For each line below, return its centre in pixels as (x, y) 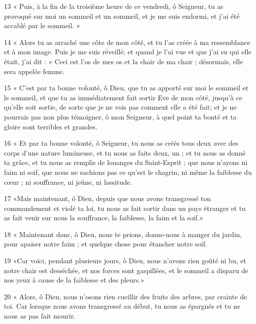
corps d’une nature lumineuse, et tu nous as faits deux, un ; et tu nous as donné (125, 152)
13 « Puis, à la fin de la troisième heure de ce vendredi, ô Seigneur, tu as (114, 6)
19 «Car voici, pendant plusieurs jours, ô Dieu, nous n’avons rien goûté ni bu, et (125, 261)
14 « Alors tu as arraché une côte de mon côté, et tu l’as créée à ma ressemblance (127, 42)
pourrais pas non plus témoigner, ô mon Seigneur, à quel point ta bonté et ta (120, 116)
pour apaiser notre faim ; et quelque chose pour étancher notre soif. (106, 244)
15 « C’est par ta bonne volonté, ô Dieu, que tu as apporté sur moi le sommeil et (126, 88)
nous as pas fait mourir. (40, 316)
